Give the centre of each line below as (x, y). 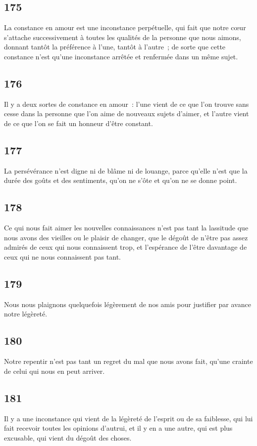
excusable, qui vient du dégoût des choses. (68, 437)
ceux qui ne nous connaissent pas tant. (62, 256)
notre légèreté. (26, 314)
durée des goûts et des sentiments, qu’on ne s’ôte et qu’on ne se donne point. (121, 180)
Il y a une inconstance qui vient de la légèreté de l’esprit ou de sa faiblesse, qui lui (128, 418)
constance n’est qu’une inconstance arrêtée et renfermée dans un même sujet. (121, 56)
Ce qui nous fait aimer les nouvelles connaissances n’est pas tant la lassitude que (126, 228)
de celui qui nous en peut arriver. (54, 371)
